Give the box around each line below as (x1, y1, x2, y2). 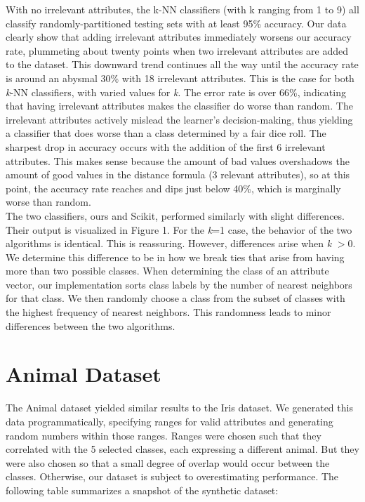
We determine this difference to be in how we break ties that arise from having (6, 249, 345, 264)
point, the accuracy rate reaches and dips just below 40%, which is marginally (6, 180, 341, 195)
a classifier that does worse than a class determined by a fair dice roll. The (6, 126, 326, 140)
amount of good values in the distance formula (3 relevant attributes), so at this (6, 167, 350, 182)
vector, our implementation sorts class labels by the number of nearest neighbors (6, 277, 352, 291)
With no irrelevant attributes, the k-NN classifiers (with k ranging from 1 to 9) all (6, 2, 359, 16)
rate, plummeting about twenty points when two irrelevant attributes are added (6, 43, 349, 58)
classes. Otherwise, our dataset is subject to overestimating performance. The (6, 469, 339, 484)
